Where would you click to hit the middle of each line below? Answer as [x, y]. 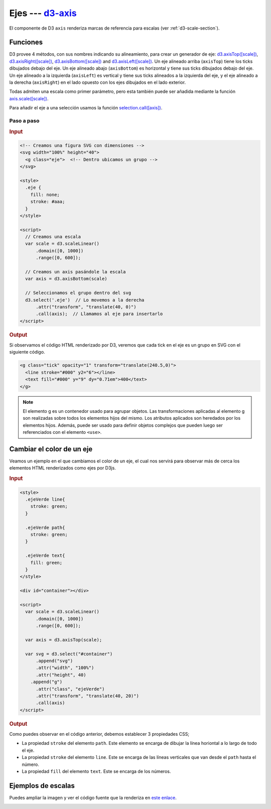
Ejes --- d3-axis [43, 13]
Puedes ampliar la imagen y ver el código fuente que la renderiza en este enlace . [93, 797]
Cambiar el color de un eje [51, 449]
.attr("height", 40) [61, 675]
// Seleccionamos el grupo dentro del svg [78, 293]
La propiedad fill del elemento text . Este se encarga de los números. [96, 771]
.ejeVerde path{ [45, 527]
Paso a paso [24, 120]
